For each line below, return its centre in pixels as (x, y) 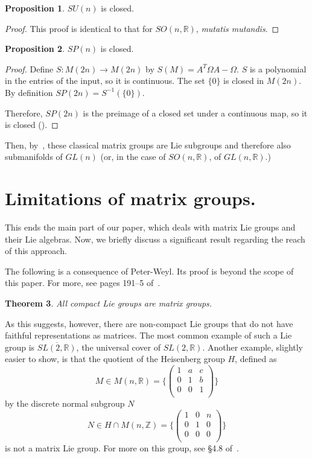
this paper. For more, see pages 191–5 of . (83, 283)
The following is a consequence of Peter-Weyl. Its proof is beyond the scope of (149, 271)
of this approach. (36, 251)
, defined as (256, 359)
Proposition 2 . (35, 49)
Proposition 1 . (35, 8)
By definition (29, 92)
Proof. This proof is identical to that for (79, 28)
